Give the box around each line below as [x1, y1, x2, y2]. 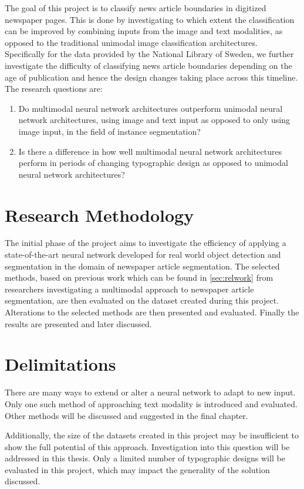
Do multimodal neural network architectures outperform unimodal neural [18, 102, 283, 114]
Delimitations [5, 352, 116, 376]
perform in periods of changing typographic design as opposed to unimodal [18, 157, 288, 169]
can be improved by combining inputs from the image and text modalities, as [5, 25, 283, 37]
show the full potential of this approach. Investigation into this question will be [5, 440, 290, 453]
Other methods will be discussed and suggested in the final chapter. [5, 409, 248, 421]
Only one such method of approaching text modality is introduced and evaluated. [5, 397, 298, 410]
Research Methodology [5, 202, 194, 227]
